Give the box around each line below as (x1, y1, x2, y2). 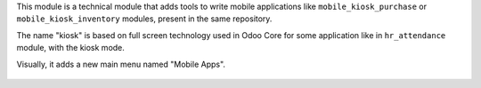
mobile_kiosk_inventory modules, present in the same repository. (16, 13, 273, 24)
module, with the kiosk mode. (16, 43, 125, 53)
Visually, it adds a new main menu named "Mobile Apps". (16, 59, 226, 69)
